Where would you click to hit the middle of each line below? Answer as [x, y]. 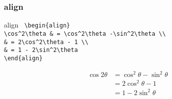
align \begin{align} [37, 25]
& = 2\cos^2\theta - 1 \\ [46, 42]
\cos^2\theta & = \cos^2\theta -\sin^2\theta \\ [85, 34]
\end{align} [23, 58]
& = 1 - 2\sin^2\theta [41, 50]
